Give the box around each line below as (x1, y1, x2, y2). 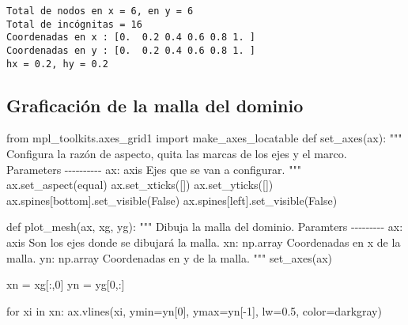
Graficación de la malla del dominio (6, 93, 304, 117)
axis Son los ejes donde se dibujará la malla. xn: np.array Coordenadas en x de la (6, 234, 401, 251)
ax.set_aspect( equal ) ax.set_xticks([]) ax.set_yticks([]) (6, 176, 274, 193)
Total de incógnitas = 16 (6, 18, 142, 30)
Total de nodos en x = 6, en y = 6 (6, 6, 194, 17)
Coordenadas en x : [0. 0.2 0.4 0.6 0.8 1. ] (6, 32, 255, 43)
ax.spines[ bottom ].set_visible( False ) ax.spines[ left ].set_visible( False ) (6, 191, 338, 208)
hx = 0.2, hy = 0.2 (6, 58, 108, 70)
